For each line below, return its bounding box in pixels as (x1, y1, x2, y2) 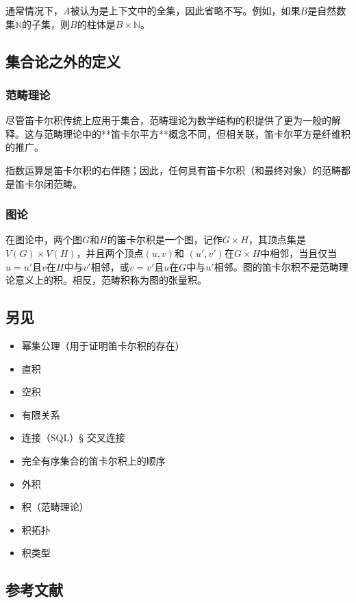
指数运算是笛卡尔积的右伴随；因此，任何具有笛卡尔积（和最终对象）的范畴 (5, 162, 341, 177)
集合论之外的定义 (5, 50, 120, 71)
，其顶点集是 (248, 232, 306, 247)
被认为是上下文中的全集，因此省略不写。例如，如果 (70, 3, 301, 17)
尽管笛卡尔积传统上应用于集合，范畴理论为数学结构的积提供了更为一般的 (5, 113, 331, 127)
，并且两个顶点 (76, 245, 144, 260)
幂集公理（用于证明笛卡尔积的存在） (21, 338, 185, 352)
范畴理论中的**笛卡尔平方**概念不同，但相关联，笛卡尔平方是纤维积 (43, 126, 351, 140)
